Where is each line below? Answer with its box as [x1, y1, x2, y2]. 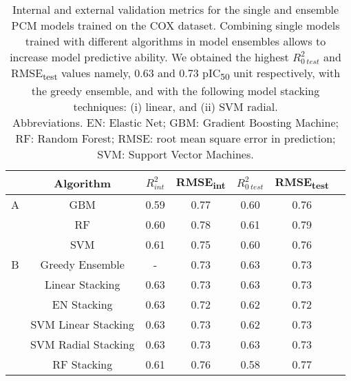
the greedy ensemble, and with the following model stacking [31, 83, 320, 99]
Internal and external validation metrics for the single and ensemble [12, 1, 339, 17]
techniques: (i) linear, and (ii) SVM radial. [73, 99, 278, 115]
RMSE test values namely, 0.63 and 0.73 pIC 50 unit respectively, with [10, 65, 341, 83]
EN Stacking [52, 296, 113, 313]
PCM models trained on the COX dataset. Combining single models [11, 17, 340, 33]
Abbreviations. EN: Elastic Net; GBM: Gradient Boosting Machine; [12, 114, 339, 131]
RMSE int [175, 174, 226, 192]
